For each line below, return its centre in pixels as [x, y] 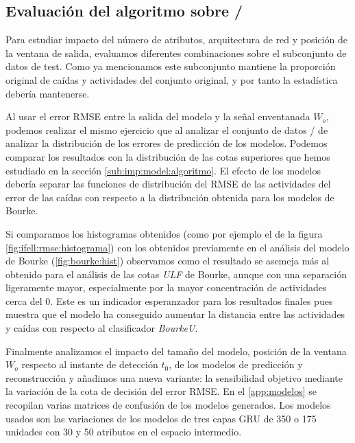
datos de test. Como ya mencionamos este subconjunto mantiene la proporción [171, 66]
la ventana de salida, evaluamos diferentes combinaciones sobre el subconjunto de [176, 53]
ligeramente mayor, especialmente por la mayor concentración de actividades [166, 287]
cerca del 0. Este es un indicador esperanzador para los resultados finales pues [169, 300]
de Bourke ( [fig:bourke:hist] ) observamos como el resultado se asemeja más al [168, 261]
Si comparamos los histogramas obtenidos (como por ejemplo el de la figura [164, 233]
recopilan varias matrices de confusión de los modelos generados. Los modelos [168, 405]
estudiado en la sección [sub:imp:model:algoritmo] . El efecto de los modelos [163, 170]
